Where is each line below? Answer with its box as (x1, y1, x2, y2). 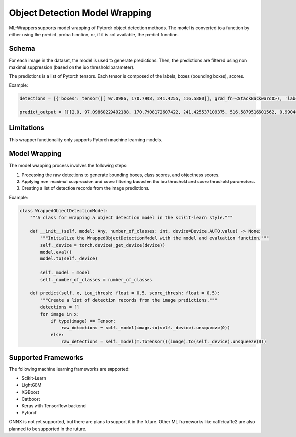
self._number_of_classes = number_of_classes (40, 277, 152, 282)
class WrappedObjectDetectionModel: (19, 208, 109, 213)
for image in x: (40, 311, 80, 317)
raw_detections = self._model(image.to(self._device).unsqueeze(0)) (61, 325, 230, 330)
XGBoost (21, 389, 39, 395)
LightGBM (21, 382, 42, 388)
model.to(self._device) (40, 256, 98, 261)
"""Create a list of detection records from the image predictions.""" (40, 297, 218, 303)
